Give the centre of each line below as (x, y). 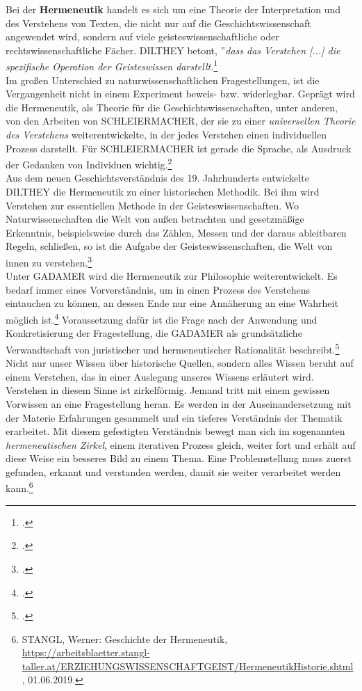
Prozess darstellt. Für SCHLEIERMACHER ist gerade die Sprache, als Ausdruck (179, 148)
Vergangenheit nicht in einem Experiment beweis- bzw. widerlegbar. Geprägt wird (180, 94)
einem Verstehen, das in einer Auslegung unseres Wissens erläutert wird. (160, 376)
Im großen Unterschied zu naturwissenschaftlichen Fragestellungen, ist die (163, 80)
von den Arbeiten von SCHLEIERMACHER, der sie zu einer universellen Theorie (181, 121)
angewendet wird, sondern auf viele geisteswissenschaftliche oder (142, 37)
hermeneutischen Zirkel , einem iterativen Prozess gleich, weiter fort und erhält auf (181, 444)
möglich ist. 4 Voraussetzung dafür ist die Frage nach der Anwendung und (162, 318)
